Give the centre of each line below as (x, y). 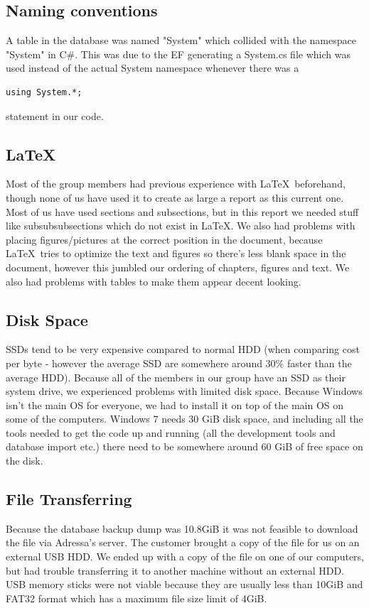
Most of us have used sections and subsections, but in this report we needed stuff (182, 211)
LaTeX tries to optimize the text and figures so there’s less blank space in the (176, 253)
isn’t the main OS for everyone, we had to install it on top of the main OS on (175, 405)
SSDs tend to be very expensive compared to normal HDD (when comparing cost (183, 349)
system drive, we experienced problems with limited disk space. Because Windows (184, 391)
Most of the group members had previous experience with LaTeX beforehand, (176, 184)
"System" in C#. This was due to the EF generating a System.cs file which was (178, 54)
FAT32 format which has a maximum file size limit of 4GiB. (137, 598)
